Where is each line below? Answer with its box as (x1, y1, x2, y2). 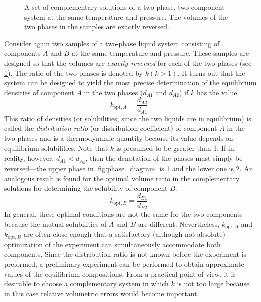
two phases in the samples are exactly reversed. (24, 21, 170, 32)
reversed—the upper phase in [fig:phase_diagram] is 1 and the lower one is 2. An (4, 163, 253, 174)
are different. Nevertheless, (138, 218, 220, 229)
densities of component (4, 87, 74, 97)
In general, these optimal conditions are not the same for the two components (4, 209, 243, 219)
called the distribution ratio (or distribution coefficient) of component (4, 123, 217, 133)
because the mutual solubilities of (4, 218, 107, 229)
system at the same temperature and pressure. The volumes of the (24, 11, 228, 22)
